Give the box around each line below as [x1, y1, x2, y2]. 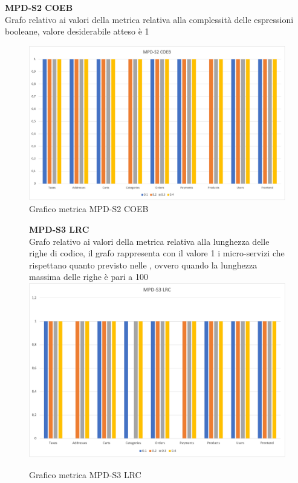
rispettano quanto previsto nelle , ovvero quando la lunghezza [29, 258, 258, 271]
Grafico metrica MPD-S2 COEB [29, 202, 149, 215]
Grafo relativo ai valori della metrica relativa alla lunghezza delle [29, 235, 270, 247]
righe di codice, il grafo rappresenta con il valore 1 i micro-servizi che [29, 247, 285, 259]
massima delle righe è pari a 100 [29, 270, 148, 283]
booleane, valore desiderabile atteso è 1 [5, 25, 149, 38]
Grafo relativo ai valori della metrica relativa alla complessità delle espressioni [5, 13, 294, 25]
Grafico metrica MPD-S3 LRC [29, 468, 141, 481]
